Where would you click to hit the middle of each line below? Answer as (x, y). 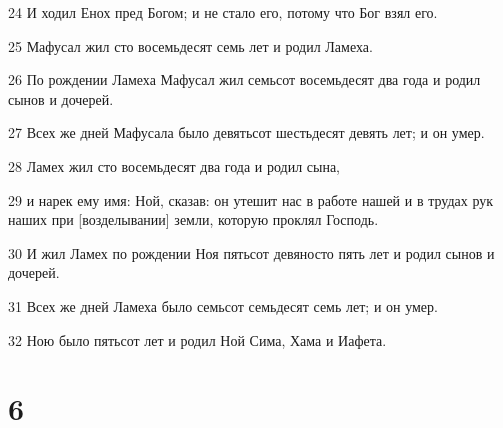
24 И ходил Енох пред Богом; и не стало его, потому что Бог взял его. (223, 12)
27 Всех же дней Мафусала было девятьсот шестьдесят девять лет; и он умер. (246, 132)
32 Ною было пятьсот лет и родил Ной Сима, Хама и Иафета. (197, 339)
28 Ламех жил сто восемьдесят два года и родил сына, (174, 165)
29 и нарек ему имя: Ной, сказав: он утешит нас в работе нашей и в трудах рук (251, 199)
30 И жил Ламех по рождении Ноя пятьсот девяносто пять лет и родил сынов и (251, 252)
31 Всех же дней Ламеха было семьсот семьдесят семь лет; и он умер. (223, 305)
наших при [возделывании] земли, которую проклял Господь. (193, 219)
